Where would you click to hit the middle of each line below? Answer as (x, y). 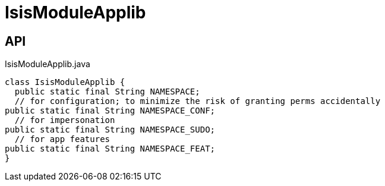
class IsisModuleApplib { (65, 82)
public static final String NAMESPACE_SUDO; (110, 130)
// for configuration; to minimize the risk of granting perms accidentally (198, 101)
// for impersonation (65, 120)
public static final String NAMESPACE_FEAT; (110, 149)
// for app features (62, 139)
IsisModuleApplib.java (48, 64)
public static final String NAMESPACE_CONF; (110, 111)
